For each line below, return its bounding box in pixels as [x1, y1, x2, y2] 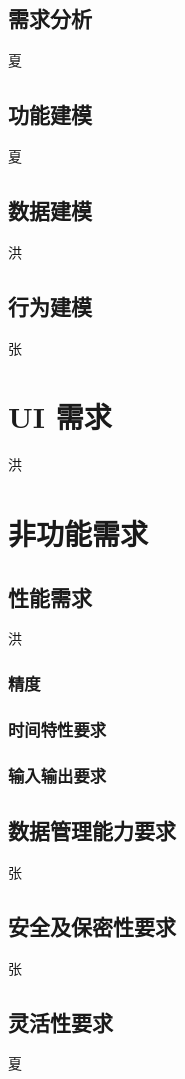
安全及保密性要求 [8, 910, 176, 941]
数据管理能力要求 [8, 815, 176, 845]
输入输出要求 [8, 762, 107, 787]
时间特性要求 [8, 716, 107, 741]
